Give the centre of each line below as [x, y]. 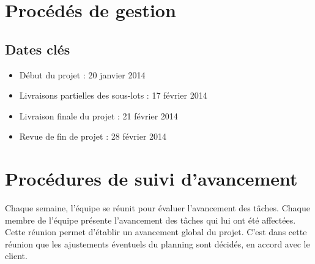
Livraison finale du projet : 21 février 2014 [98, 115]
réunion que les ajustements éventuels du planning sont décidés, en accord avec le [157, 243]
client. [16, 256]
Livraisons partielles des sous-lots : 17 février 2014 [113, 95]
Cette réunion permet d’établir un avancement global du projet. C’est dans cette [156, 232]
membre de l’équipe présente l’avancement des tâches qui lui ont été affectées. [150, 220]
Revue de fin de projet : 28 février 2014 [93, 136]
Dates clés [38, 49]
